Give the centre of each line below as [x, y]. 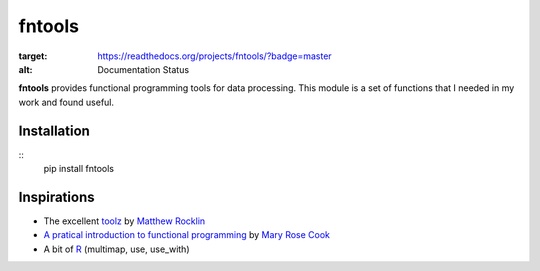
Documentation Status [143, 69]
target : [33, 56]
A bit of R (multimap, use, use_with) [116, 249]
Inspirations [56, 196]
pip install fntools [79, 169]
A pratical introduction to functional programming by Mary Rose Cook [186, 235]
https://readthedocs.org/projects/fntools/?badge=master [214, 56]
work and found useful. [66, 102]
